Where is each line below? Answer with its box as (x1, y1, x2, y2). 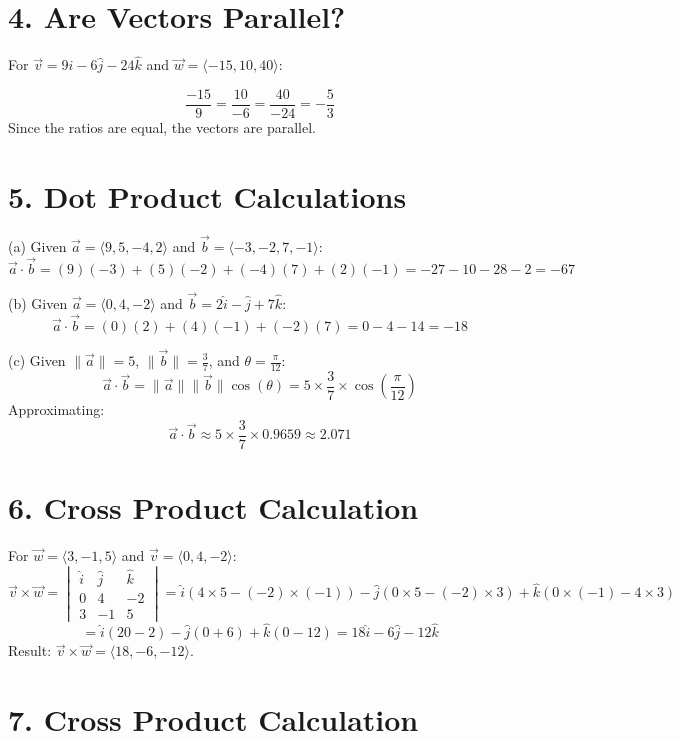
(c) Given (8, 350, 66, 370)
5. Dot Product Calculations (8, 175, 407, 216)
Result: (8, 640, 52, 661)
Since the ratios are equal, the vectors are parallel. (8, 117, 316, 137)
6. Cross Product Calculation (8, 487, 419, 528)
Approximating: (8, 399, 105, 420)
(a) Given (8, 235, 67, 256)
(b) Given (8, 292, 68, 313)
